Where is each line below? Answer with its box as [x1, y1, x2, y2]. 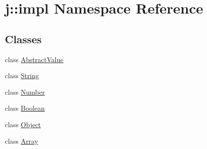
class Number [5, 86, 45, 97]
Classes [5, 31, 42, 46]
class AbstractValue [5, 54, 64, 64]
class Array [5, 135, 38, 146]
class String [5, 70, 39, 81]
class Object [5, 119, 41, 129]
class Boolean [5, 103, 45, 113]
